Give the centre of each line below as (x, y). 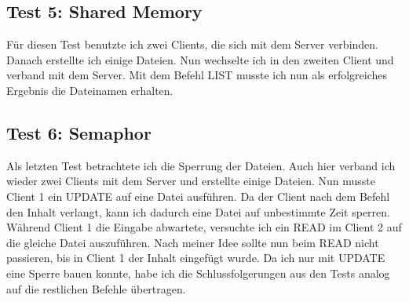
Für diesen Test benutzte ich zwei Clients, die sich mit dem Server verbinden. (192, 44)
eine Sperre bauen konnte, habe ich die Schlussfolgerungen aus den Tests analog (198, 273)
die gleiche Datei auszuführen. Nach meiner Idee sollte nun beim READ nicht (193, 242)
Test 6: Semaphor (79, 132)
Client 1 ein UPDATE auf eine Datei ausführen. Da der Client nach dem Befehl (198, 196)
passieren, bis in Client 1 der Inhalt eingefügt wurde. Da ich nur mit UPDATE (196, 258)
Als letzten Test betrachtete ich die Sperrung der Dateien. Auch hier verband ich (201, 165)
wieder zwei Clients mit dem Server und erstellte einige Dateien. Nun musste (191, 181)
